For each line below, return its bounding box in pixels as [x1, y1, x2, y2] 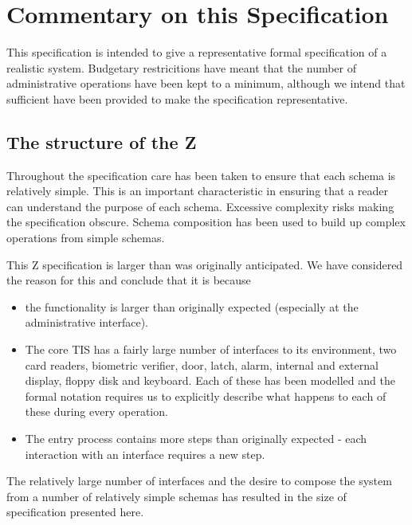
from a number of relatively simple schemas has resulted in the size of [6, 488, 347, 504]
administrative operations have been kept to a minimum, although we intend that [6, 75, 406, 92]
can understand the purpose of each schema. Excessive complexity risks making [6, 198, 394, 214]
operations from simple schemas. [6, 229, 165, 246]
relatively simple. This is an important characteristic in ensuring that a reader [6, 182, 388, 199]
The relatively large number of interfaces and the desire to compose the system [6, 472, 392, 489]
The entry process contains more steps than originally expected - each [25, 430, 367, 447]
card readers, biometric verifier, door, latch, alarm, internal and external [25, 356, 379, 373]
